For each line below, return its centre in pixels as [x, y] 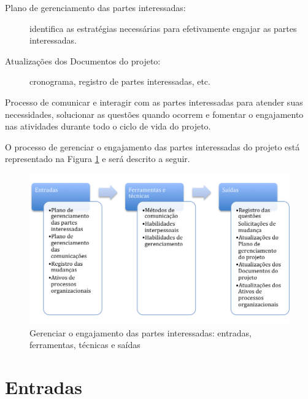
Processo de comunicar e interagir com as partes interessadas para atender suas [154, 102]
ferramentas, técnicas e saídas [85, 345]
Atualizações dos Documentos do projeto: [83, 60]
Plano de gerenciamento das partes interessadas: [95, 7]
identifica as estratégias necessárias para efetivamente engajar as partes [163, 28]
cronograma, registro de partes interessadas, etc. [120, 81]
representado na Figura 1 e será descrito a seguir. [98, 159]
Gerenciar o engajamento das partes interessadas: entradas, [141, 332]
